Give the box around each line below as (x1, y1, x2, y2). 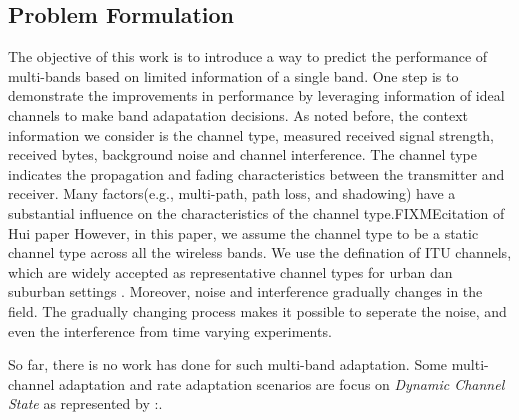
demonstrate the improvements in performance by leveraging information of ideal (8, 85, 505, 106)
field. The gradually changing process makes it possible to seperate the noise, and (8, 300, 507, 321)
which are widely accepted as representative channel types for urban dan (8, 261, 453, 282)
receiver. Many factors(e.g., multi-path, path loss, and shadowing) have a (8, 183, 456, 204)
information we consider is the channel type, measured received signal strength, (8, 124, 494, 145)
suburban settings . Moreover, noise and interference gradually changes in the (8, 281, 483, 302)
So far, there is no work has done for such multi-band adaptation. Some (8, 354, 448, 375)
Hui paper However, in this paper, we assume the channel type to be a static (8, 222, 479, 243)
